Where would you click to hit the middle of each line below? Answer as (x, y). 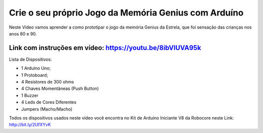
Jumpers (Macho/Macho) (47, 109)
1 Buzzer (30, 95)
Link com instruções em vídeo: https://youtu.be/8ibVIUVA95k (105, 48)
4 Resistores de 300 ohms (47, 82)
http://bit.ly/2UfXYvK (30, 125)
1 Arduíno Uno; (36, 68)
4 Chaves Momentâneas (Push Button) (60, 89)
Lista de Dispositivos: (30, 59)
